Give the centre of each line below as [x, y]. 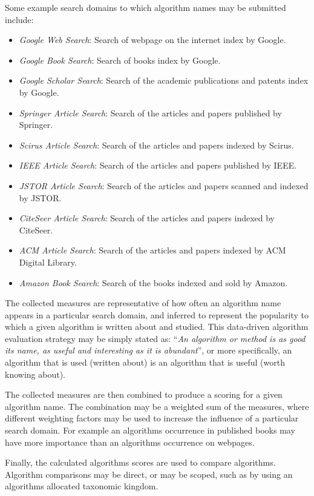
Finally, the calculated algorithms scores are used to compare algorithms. [140, 462]
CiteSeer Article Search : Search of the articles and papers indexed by [147, 218]
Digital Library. [48, 262]
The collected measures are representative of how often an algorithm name [143, 303]
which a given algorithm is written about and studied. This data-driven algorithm [157, 327]
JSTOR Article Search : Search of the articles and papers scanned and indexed [164, 185]
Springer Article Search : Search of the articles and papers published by [150, 112]
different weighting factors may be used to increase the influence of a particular [152, 418]
